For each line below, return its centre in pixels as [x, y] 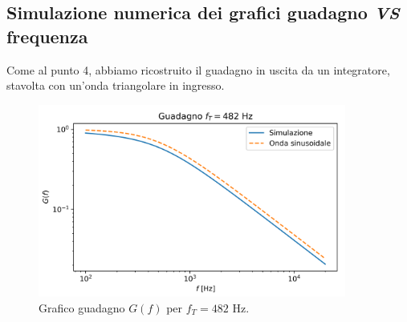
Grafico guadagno [82, 307]
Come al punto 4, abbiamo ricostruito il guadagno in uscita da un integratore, [198, 69]
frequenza [47, 36]
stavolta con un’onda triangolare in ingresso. [116, 85]
